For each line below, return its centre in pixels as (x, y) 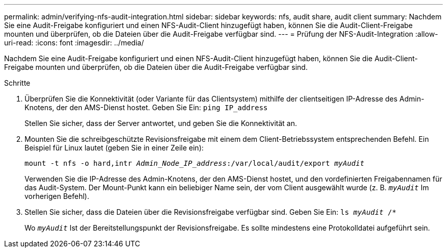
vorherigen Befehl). (57, 196)
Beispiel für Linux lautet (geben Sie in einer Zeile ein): (114, 148)
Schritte (17, 83)
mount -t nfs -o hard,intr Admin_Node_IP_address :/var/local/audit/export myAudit (194, 163)
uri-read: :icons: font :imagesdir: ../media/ (74, 43)
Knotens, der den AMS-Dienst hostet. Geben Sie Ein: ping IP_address (146, 107)
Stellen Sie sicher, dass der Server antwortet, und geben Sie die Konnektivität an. (161, 123)
